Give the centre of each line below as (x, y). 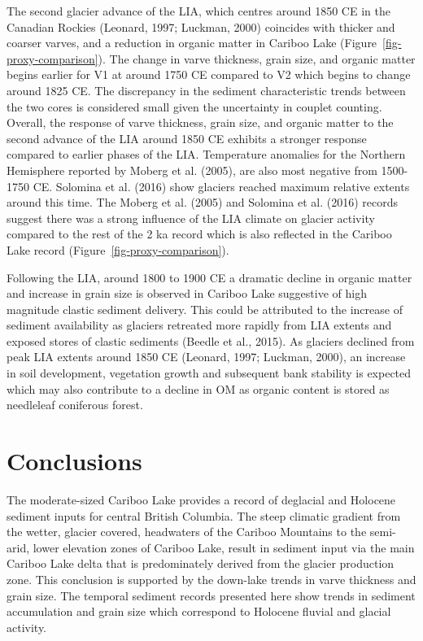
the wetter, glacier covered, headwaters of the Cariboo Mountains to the (187, 532)
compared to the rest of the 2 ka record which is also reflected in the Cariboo (199, 234)
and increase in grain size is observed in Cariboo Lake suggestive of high (187, 293)
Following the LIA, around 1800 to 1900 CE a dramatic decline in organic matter (209, 277)
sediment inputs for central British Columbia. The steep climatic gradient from (204, 515)
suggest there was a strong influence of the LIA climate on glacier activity (191, 218)
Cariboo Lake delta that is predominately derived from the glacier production (201, 563)
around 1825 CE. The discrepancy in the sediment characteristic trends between (206, 90)
